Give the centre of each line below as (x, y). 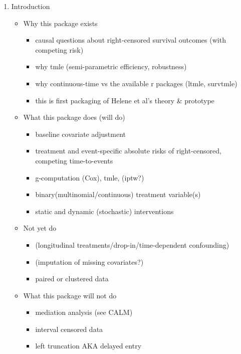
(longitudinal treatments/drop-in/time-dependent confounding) (132, 244)
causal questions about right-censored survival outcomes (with (131, 40)
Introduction (31, 6)
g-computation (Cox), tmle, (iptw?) (90, 177)
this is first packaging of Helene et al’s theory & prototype (125, 100)
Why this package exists (60, 23)
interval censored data (69, 329)
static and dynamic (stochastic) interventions (104, 211)
